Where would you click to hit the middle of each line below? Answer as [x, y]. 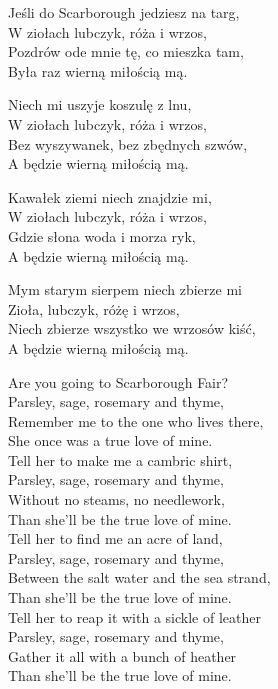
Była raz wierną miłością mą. [98, 70]
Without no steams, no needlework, [116, 499]
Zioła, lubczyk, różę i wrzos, [94, 308]
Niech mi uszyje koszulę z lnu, [100, 104]
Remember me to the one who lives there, [136, 420]
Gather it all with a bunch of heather [122, 655]
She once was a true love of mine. [110, 440]
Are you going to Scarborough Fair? [118, 381]
